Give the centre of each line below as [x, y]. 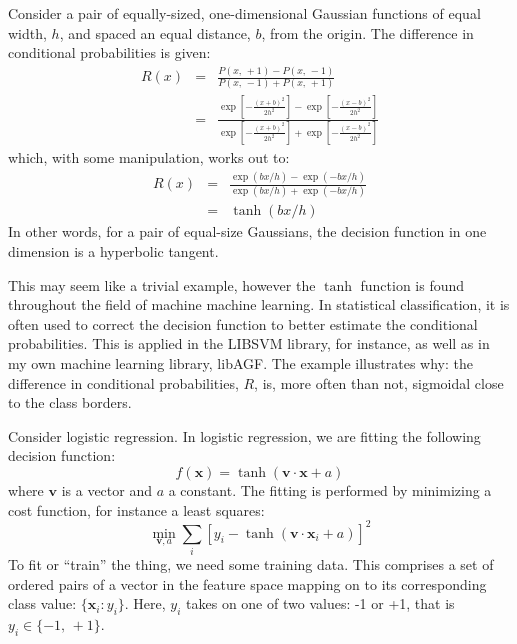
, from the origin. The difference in [367, 32]
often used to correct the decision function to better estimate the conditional [243, 323]
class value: [42, 603]
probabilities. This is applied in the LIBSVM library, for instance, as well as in [249, 343]
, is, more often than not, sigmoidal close [379, 382]
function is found [412, 284]
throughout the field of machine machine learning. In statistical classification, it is [259, 304]
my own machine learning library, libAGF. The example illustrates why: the [240, 362]
